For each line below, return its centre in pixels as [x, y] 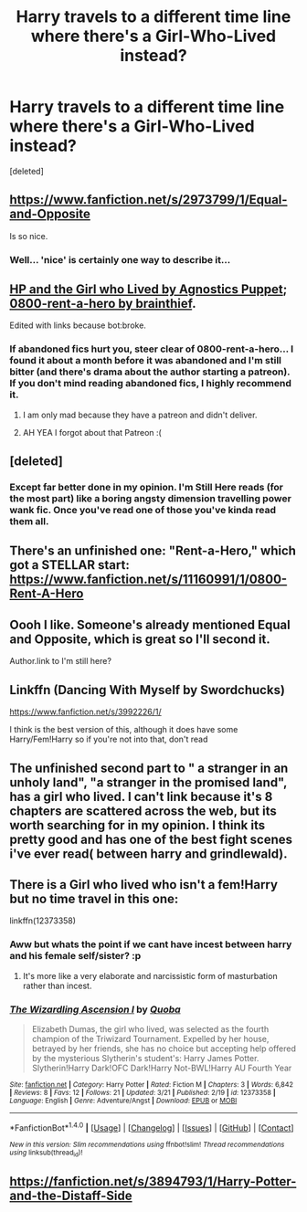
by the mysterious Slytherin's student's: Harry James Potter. [145, 1058]
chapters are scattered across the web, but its [143, 811]
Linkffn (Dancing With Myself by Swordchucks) [148, 690]
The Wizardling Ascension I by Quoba [95, 1009]
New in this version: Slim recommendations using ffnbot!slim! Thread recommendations [147, 1144]
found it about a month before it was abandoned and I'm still [145, 361]
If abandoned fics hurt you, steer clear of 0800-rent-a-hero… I [152, 349]
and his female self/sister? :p [75, 956]
